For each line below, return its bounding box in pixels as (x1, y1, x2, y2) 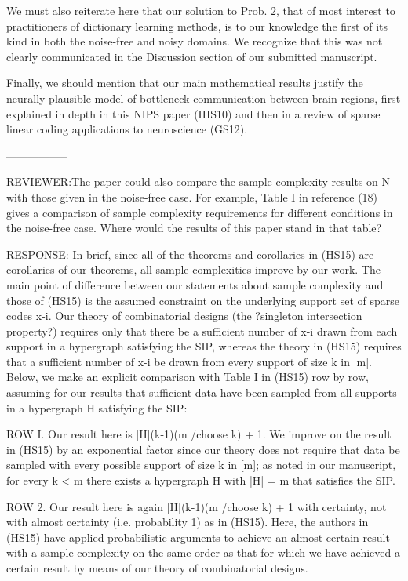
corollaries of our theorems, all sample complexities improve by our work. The (6, 261, 381, 278)
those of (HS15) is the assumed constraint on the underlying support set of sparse (6, 292, 399, 308)
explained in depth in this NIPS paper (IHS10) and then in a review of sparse (6, 105, 381, 122)
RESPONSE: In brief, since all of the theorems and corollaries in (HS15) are (6, 245, 374, 262)
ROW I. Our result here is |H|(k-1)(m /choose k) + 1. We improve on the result (6, 426, 392, 442)
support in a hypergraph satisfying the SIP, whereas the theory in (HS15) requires (6, 338, 402, 354)
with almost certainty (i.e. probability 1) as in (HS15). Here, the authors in (6, 514, 369, 530)
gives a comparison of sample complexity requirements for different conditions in (6, 204, 393, 220)
